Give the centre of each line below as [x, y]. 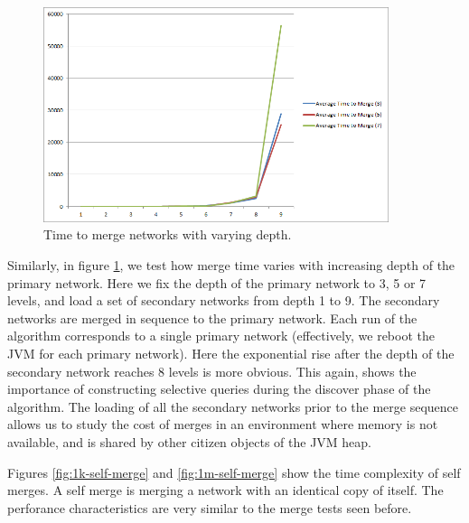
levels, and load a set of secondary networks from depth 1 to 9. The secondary [224, 300]
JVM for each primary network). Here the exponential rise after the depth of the [231, 353]
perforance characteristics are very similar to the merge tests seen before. [210, 507]
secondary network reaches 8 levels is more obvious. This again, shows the [212, 371]
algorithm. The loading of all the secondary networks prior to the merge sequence [233, 406]
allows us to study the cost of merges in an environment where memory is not [223, 424]
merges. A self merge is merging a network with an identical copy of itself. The [225, 490]
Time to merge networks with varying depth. [168, 234]
